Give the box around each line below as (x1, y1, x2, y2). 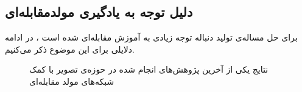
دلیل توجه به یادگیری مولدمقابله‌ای (5, 2, 193, 21)
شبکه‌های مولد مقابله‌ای (29, 74, 114, 87)
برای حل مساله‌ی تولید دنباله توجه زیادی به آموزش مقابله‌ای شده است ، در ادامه (5, 31, 298, 44)
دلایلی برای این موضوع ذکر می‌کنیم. (5, 42, 135, 55)
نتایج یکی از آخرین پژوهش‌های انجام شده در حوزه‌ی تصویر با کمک (29, 63, 269, 76)
